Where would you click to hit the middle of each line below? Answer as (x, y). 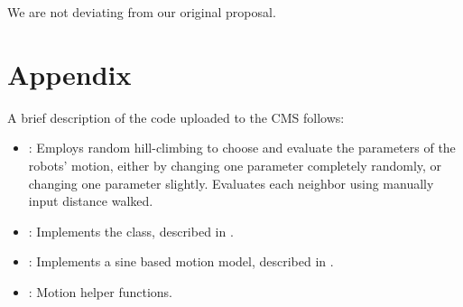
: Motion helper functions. (101, 291)
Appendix (69, 74)
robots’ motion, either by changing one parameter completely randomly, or (235, 165)
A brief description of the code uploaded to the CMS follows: (176, 117)
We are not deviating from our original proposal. (142, 12)
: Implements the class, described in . (131, 231)
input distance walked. (91, 201)
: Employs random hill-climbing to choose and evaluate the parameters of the (242, 148)
